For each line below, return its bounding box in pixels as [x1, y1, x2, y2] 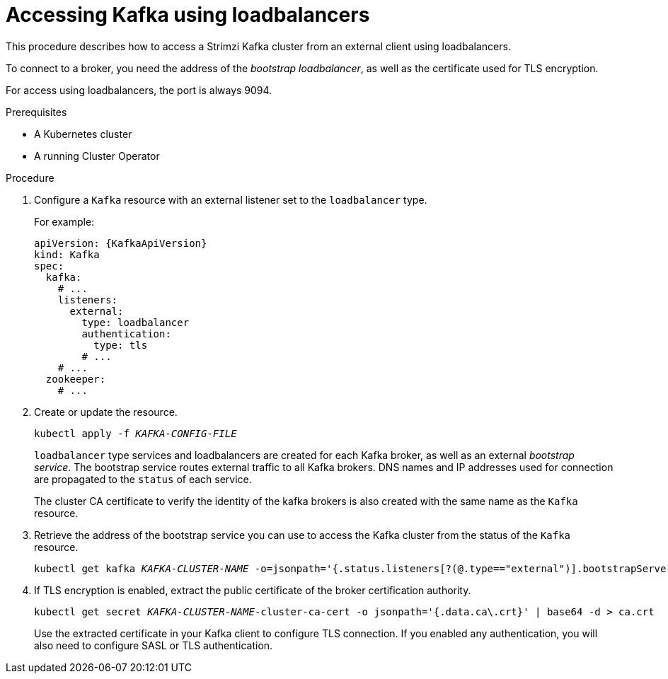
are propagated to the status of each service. [34, 472, 252, 485]
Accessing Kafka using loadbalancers [6, 3, 370, 27]
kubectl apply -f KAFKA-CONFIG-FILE [34, 427, 237, 439]
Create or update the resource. [34, 405, 178, 418]
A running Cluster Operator [34, 149, 160, 162]
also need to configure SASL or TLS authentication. [34, 639, 273, 651]
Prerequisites [6, 105, 67, 118]
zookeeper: [45, 373, 106, 385]
